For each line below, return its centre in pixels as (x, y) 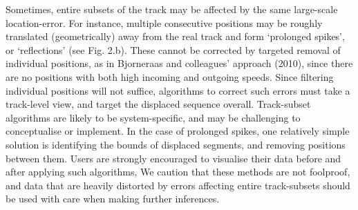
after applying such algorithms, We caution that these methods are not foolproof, (178, 172)
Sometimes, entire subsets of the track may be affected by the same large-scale (172, 9)
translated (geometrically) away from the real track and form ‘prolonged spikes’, (175, 36)
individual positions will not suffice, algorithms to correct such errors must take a (178, 90)
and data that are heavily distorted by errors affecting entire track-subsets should (178, 185)
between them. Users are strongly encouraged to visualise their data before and (173, 158)
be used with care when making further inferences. (113, 199)
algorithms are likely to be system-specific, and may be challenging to (153, 117)
